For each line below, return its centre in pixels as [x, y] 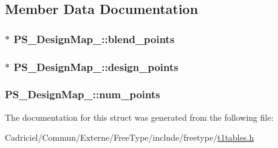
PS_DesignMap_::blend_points [94, 39]
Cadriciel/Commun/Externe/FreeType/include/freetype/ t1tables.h [130, 137]
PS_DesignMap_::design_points [96, 66]
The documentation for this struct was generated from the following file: [139, 117]
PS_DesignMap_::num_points [83, 94]
